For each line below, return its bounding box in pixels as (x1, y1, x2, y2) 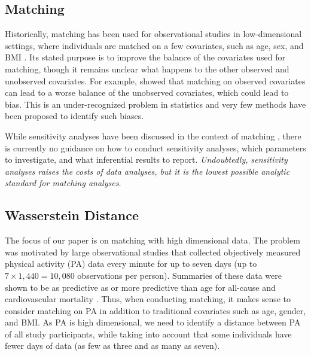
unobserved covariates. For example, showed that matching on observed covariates (5, 74, 306, 87)
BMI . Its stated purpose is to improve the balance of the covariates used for (5, 51, 285, 63)
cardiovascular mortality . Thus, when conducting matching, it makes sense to (5, 293, 291, 305)
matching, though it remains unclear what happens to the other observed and (5, 62, 289, 75)
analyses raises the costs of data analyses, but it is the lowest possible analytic (5, 165, 290, 177)
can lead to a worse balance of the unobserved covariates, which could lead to (5, 86, 289, 99)
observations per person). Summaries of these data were (77, 269, 282, 281)
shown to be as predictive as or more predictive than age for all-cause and (5, 281, 276, 293)
